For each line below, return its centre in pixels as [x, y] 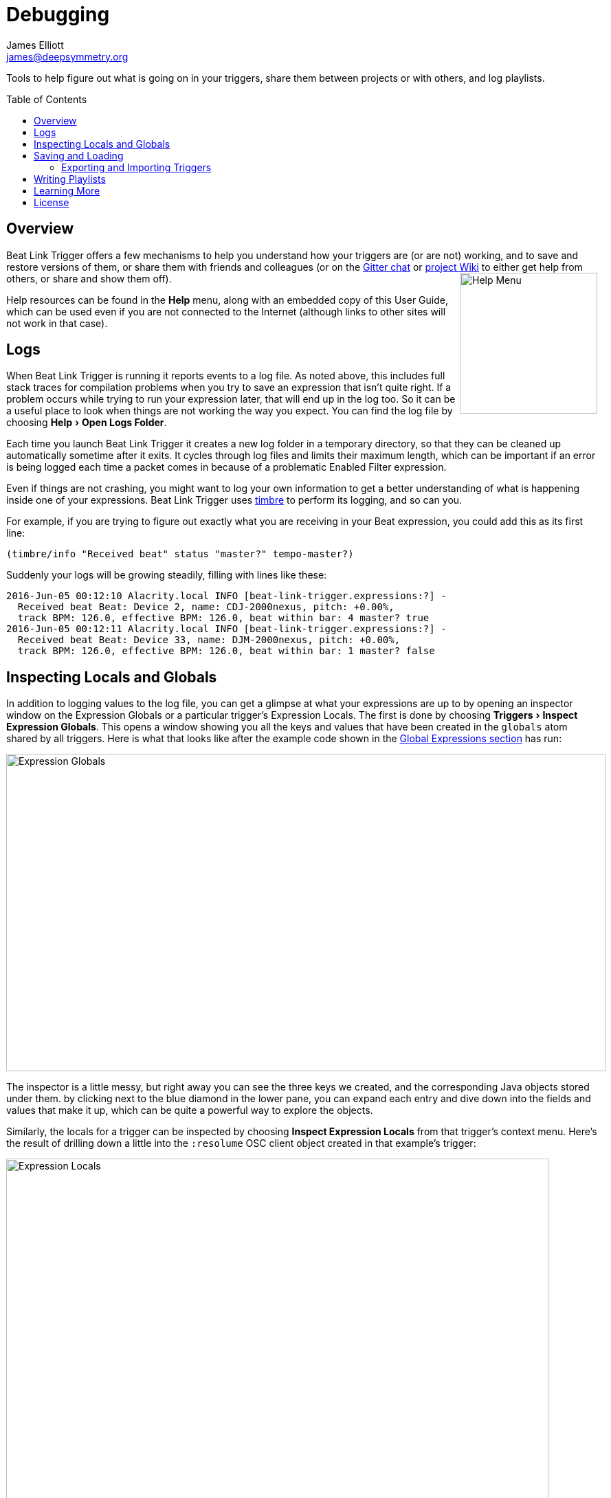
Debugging [58, 14]
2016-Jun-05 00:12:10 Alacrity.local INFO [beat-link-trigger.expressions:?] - [226, 596]
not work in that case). [57, 323]
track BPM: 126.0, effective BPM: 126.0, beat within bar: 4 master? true [223, 618]
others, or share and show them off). [89, 278]
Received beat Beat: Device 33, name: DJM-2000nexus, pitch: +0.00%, [209, 640]
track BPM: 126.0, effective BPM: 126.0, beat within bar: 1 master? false [226, 651]
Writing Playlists [70, 179]
